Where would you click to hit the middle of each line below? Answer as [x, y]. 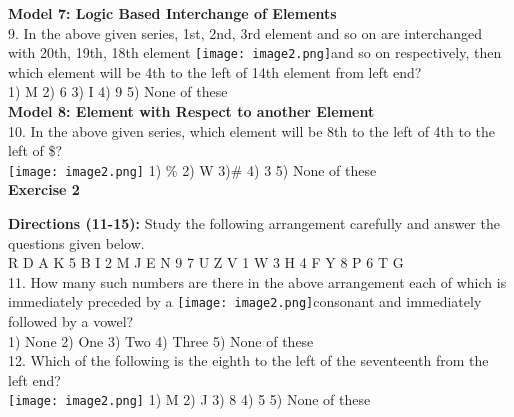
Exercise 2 [44, 189]
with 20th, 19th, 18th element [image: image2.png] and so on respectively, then [255, 52]
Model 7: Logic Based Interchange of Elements [172, 13]
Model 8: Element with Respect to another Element [191, 111]
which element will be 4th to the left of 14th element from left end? [215, 71]
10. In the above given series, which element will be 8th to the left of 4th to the [252, 130]
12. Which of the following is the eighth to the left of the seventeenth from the [248, 360]
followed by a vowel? [71, 321]
